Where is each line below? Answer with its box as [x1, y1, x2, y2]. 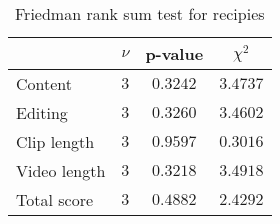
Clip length [16, 130, 95, 153]
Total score [16, 188, 94, 211]
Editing [16, 101, 68, 124]
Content [16, 72, 73, 95]
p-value [145, 42, 204, 65]
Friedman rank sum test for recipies [15, 2, 265, 25]
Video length [16, 159, 106, 182]
